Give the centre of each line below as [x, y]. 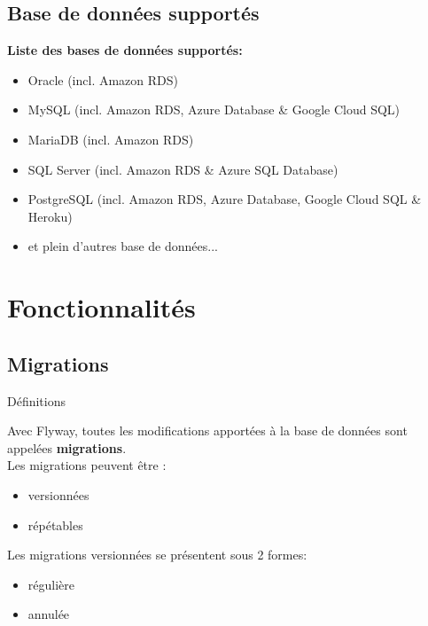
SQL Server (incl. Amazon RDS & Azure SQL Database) [183, 169]
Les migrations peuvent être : [87, 465]
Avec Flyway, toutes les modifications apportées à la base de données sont [207, 430]
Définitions [37, 400]
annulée [49, 614]
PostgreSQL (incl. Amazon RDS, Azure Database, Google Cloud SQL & [225, 199]
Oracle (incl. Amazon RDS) [103, 79]
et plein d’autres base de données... [123, 246]
